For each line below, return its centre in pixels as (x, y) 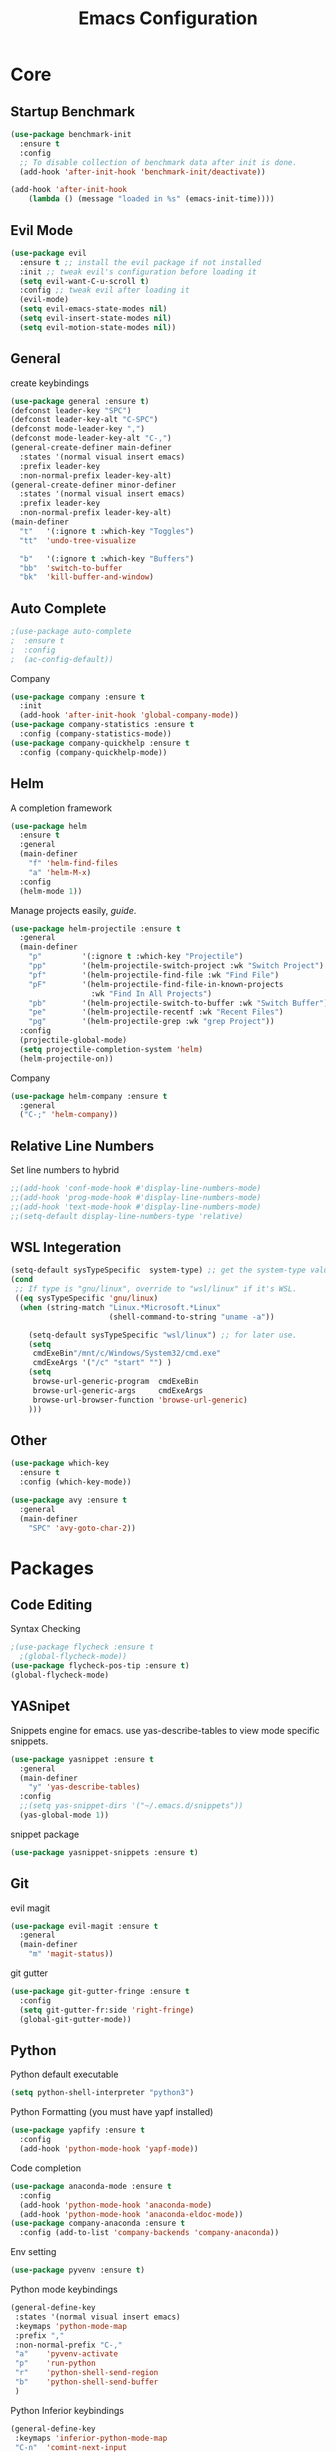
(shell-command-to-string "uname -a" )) (191, 1317)
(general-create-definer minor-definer (93, 485)
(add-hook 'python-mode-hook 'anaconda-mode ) (116, 2205)
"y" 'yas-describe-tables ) (84, 1787)
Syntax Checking (45, 1629)
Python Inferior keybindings (67, 2410)
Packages (52, 1568)
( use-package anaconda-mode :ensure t (91, 2186)
